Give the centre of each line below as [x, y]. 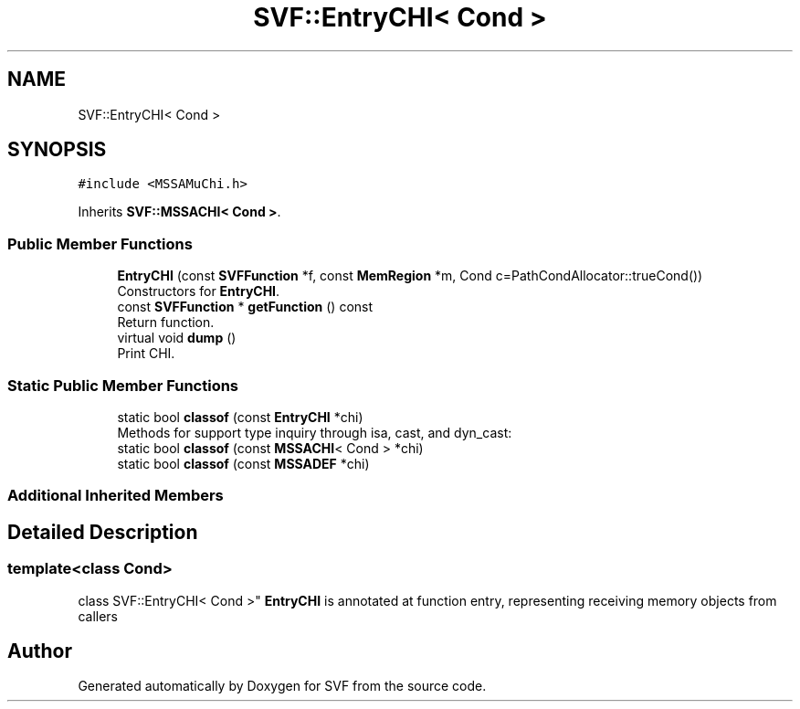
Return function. [166, 323]
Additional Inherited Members [116, 496]
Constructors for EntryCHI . [199, 291]
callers [98, 616]
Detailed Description [103, 532]
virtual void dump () [177, 338]
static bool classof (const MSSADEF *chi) [243, 463]
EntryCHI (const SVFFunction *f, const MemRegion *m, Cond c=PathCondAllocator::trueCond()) [410, 276]
